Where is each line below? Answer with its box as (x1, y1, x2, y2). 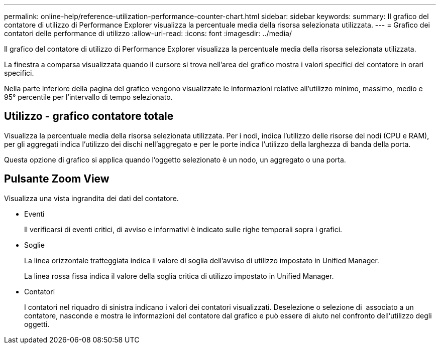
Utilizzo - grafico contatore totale (4, 110, 174, 123)
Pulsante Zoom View (4, 172, 109, 186)
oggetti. (24, 319, 50, 328)
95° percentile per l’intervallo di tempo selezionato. (4, 93, 173, 101)
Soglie (24, 240, 45, 249)
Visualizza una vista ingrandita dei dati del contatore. (4, 194, 179, 203)
